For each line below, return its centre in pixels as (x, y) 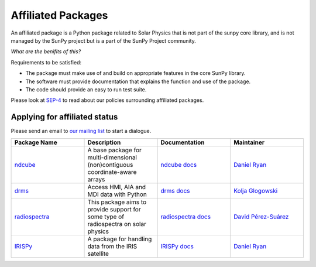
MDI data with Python (117, 194)
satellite (98, 254)
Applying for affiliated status (64, 117)
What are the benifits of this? (46, 52)
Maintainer (249, 142)
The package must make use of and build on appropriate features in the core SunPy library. (135, 73)
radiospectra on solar (117, 224)
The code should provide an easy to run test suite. (86, 89)
